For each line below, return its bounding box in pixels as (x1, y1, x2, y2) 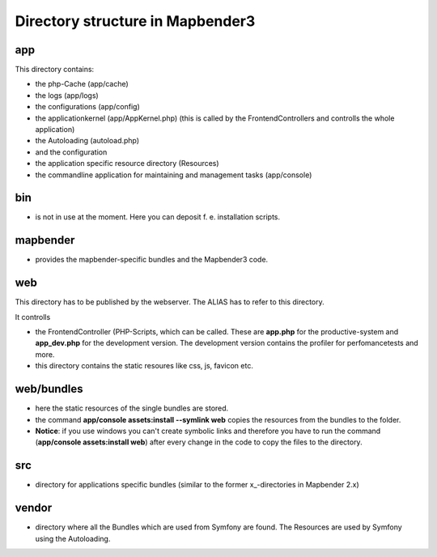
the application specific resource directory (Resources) (35, 159, 219, 168)
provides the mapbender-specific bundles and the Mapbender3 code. (35, 255, 269, 265)
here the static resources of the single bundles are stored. (35, 403, 229, 413)
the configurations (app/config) (35, 102, 141, 112)
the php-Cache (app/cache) (35, 79, 129, 89)
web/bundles (15, 382, 84, 396)
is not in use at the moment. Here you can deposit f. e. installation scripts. (35, 212, 281, 222)
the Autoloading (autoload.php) (35, 136, 140, 146)
